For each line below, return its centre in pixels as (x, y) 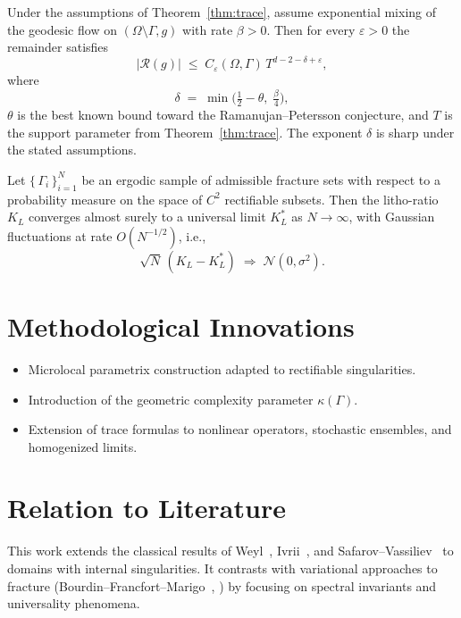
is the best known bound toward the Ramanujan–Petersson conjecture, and (223, 115)
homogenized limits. (83, 446)
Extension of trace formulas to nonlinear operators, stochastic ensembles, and (240, 429)
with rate (208, 29)
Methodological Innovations (181, 326)
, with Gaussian (392, 217)
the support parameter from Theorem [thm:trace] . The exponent (185, 132)
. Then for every (311, 29)
